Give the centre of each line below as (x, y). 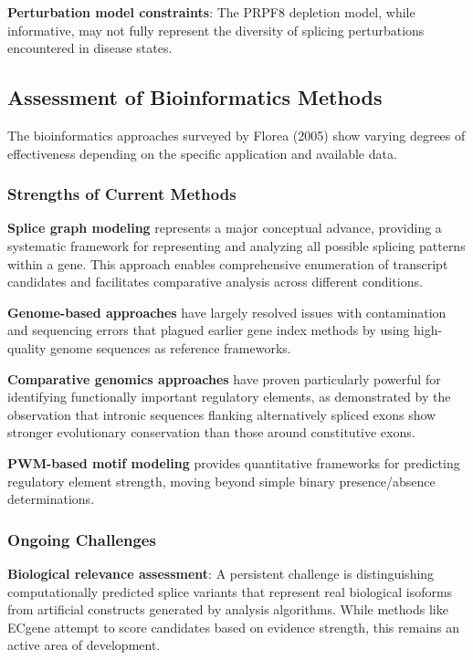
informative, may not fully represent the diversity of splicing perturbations (216, 30)
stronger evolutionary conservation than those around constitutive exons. (211, 432)
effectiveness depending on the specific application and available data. (202, 153)
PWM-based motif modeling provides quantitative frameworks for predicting (234, 462)
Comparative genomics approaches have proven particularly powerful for (224, 378)
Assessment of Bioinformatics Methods (195, 97)
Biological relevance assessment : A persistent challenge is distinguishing (221, 573)
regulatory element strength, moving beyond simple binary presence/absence (221, 481)
